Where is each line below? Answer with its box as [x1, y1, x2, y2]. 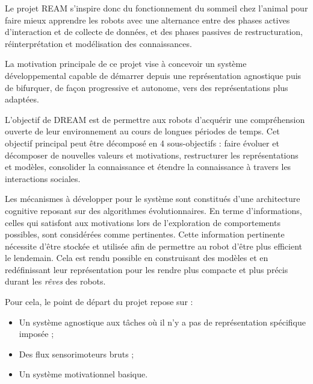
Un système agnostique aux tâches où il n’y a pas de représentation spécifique [19, 315, 306, 328]
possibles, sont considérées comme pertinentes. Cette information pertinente [5, 228, 285, 241]
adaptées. [5, 93, 39, 105]
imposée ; [19, 327, 54, 340]
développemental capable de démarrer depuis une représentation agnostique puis [5, 69, 302, 81]
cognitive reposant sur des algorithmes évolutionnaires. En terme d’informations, [5, 204, 302, 216]
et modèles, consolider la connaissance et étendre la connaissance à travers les [5, 160, 291, 173]
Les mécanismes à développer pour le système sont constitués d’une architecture [5, 192, 300, 205]
